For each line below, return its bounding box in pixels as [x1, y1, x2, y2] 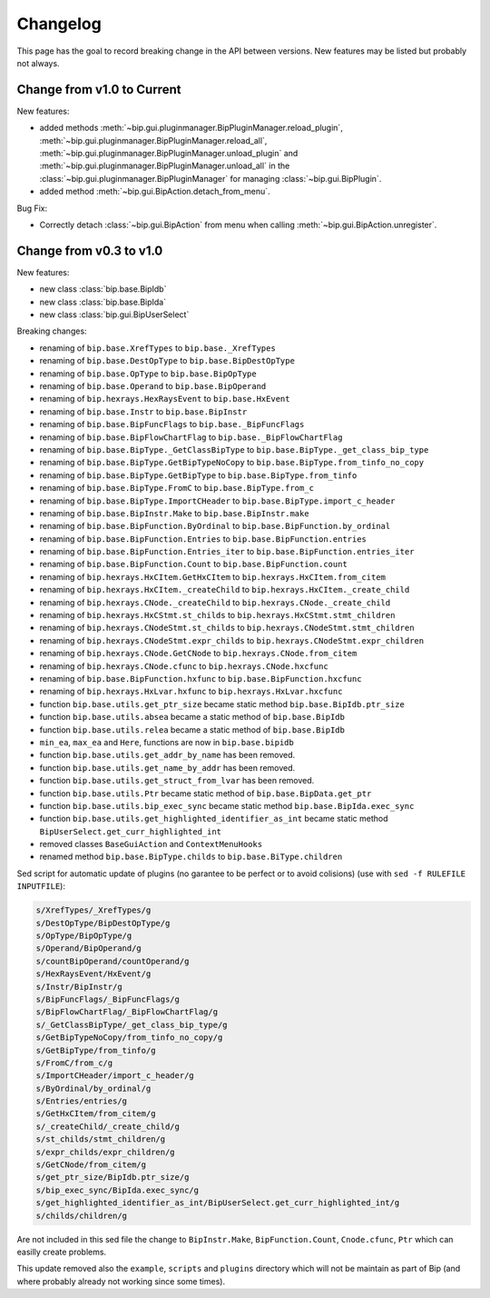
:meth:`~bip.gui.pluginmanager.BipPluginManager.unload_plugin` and [39, 148, 299, 159]
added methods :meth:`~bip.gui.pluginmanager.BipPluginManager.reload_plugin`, [39, 123, 344, 134]
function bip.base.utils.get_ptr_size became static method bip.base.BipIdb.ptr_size [39, 698, 406, 709]
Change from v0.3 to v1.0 [16, 243, 163, 258]
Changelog [16, 14, 102, 34]
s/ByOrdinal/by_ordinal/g [35, 1083, 152, 1093]
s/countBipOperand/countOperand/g [35, 955, 190, 966]
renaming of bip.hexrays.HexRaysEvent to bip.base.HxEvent [39, 394, 290, 404]
